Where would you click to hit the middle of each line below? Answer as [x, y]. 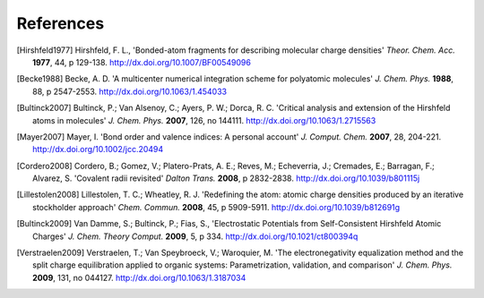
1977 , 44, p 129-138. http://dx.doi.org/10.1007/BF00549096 [142, 62]
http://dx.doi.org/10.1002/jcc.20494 [98, 149]
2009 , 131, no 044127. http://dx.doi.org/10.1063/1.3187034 [139, 277]
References [60, 23]
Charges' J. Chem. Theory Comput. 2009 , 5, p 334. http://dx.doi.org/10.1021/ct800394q [195, 236]
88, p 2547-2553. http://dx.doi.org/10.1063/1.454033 [130, 91]
